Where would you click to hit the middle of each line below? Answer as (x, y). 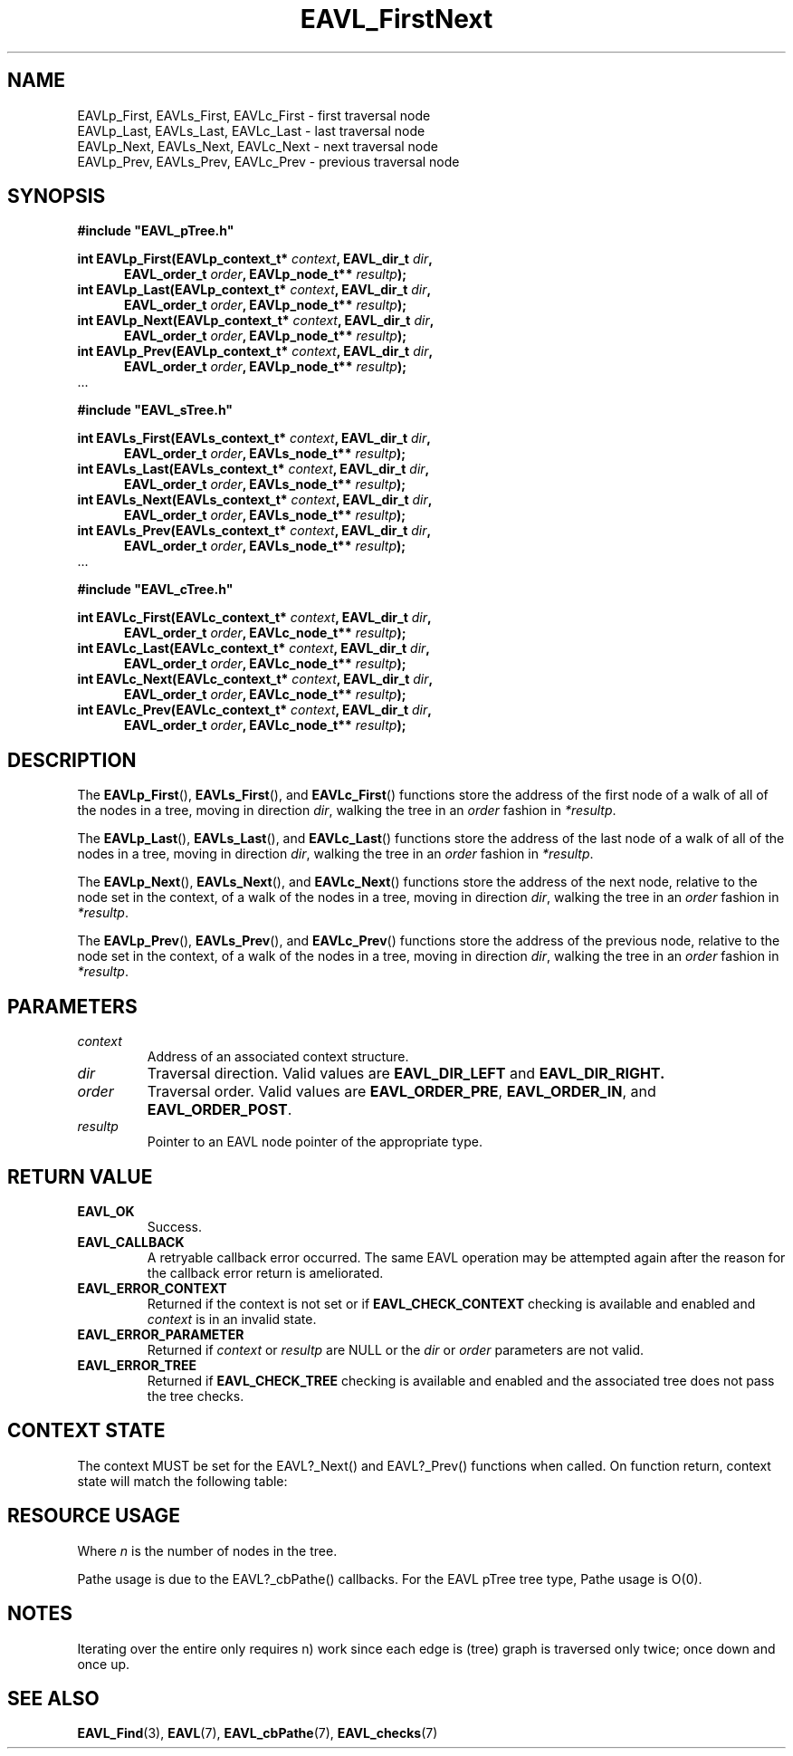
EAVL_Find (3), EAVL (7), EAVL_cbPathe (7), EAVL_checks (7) (258, 1733)
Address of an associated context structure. (278, 1057)
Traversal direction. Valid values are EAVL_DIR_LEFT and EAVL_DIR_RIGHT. (406, 1074)
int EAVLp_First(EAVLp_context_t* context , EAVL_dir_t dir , (255, 259)
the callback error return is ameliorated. (265, 1272)
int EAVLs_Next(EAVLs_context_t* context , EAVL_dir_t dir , (255, 500)
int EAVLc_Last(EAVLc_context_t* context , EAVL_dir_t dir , (254, 648)
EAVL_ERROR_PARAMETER (161, 1334)
